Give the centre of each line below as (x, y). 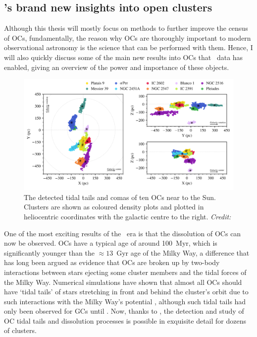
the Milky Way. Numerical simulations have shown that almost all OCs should (123, 282)
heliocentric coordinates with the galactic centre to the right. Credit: (128, 216)
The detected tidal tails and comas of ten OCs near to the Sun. (120, 197)
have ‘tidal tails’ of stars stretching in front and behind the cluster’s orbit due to (126, 292)
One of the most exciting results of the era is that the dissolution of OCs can (123, 233)
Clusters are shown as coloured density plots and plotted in (114, 207)
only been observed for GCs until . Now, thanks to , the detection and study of (124, 311)
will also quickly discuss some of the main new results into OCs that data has (124, 57)
